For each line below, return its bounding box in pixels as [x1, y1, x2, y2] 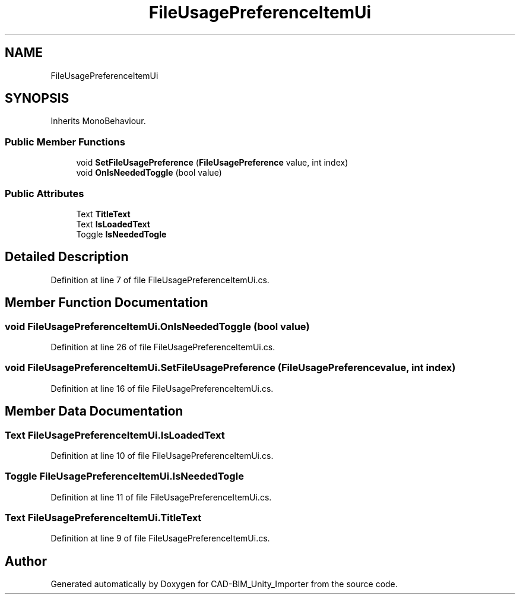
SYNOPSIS [5, 91, 69, 106]
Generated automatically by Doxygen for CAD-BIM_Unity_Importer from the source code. [50, 579, 398, 590]
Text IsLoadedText [76, 218, 150, 229]
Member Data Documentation [5, 404, 183, 419]
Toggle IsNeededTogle [76, 229, 167, 239]
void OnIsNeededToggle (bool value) [76, 167, 222, 178]
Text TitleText [76, 208, 131, 219]
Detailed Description [5, 249, 129, 265]
